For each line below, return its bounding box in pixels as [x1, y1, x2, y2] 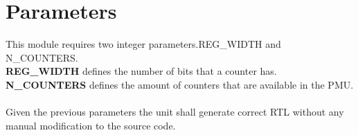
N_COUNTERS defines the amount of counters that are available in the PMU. [6, 77, 354, 91]
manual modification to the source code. [6, 118, 176, 132]
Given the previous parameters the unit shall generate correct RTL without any [6, 105, 344, 119]
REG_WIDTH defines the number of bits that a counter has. [6, 64, 277, 78]
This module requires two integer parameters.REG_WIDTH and [6, 37, 281, 51]
